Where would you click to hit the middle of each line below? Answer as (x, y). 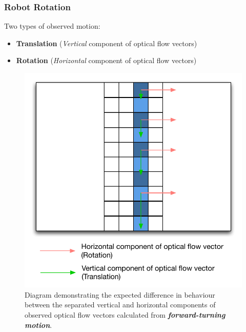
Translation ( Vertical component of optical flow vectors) (107, 43)
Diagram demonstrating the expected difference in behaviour (120, 294)
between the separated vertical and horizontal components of (120, 305)
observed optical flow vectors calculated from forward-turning (125, 315)
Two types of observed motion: (52, 26)
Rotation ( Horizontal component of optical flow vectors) (106, 60)
